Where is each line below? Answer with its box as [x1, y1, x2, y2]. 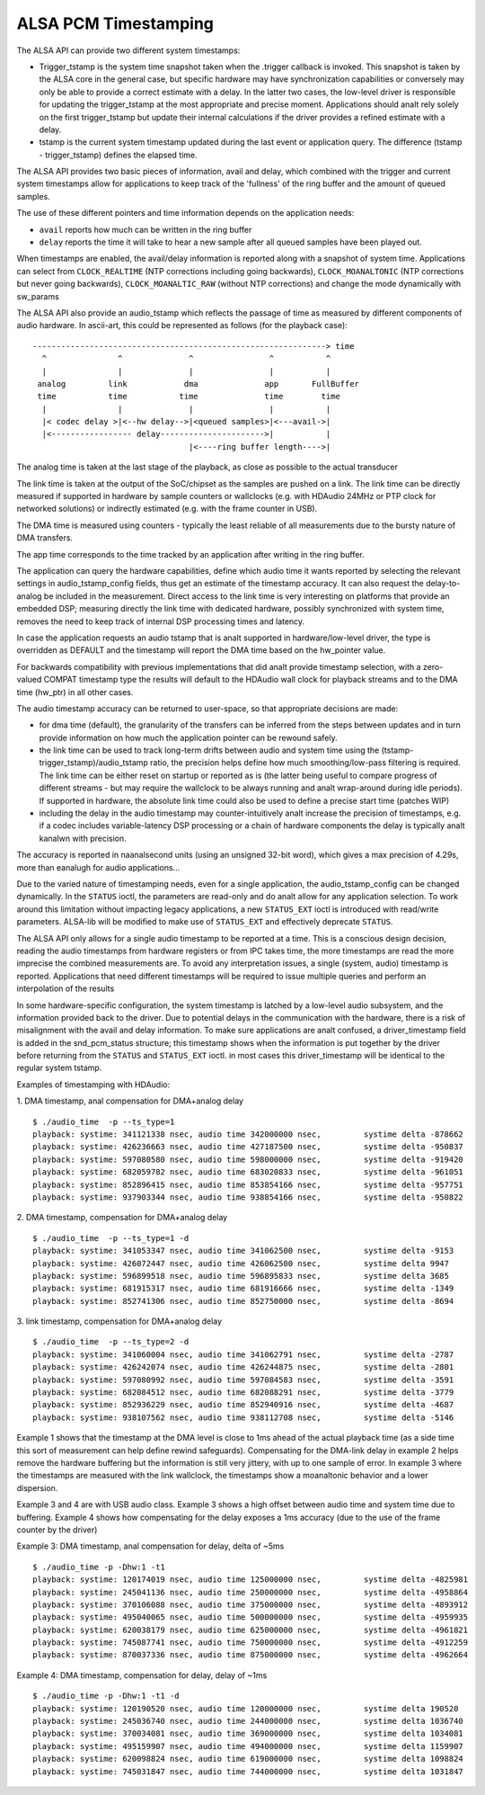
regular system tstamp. [16, 1062, 102, 1074]
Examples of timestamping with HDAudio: [16, 1079, 171, 1090]
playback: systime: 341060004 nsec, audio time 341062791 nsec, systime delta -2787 [32, 1349, 454, 1360]
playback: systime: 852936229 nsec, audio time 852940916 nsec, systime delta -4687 [32, 1399, 454, 1410]
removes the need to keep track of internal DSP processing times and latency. [16, 616, 305, 627]
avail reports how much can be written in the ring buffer [39, 224, 252, 235]
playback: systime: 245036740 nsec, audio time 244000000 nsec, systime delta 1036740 [32, 1716, 464, 1727]
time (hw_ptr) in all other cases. [16, 686, 134, 697]
